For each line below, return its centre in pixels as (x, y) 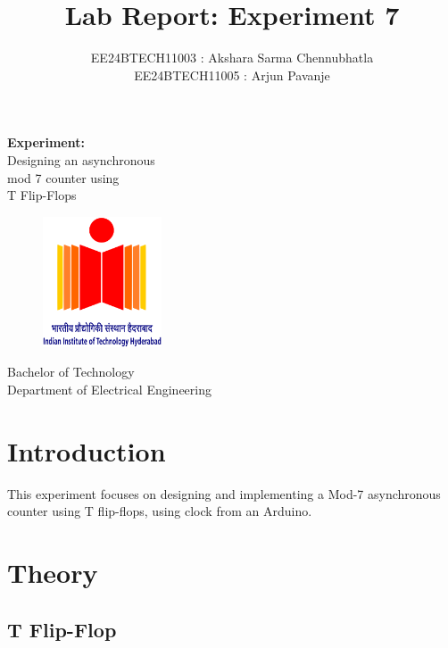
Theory (53, 572)
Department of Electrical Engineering (109, 389)
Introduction (87, 450)
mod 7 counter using (63, 177)
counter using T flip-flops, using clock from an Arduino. (160, 511)
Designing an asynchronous (81, 159)
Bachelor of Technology (71, 372)
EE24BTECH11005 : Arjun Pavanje (232, 75)
